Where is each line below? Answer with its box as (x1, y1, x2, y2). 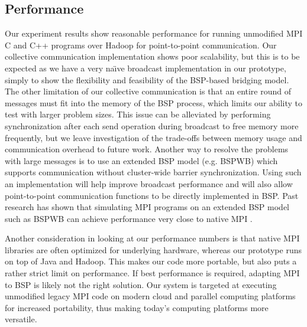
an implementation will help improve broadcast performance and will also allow (5, 177, 293, 189)
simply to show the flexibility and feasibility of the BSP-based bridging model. (5, 73, 289, 86)
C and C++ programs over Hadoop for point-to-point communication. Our (5, 38, 277, 51)
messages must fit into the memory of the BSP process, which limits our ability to (5, 96, 303, 109)
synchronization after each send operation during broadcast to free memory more (5, 119, 299, 132)
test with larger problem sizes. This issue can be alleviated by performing (5, 108, 271, 120)
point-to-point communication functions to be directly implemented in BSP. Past (5, 189, 299, 201)
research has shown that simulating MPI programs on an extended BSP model (5, 201, 290, 213)
